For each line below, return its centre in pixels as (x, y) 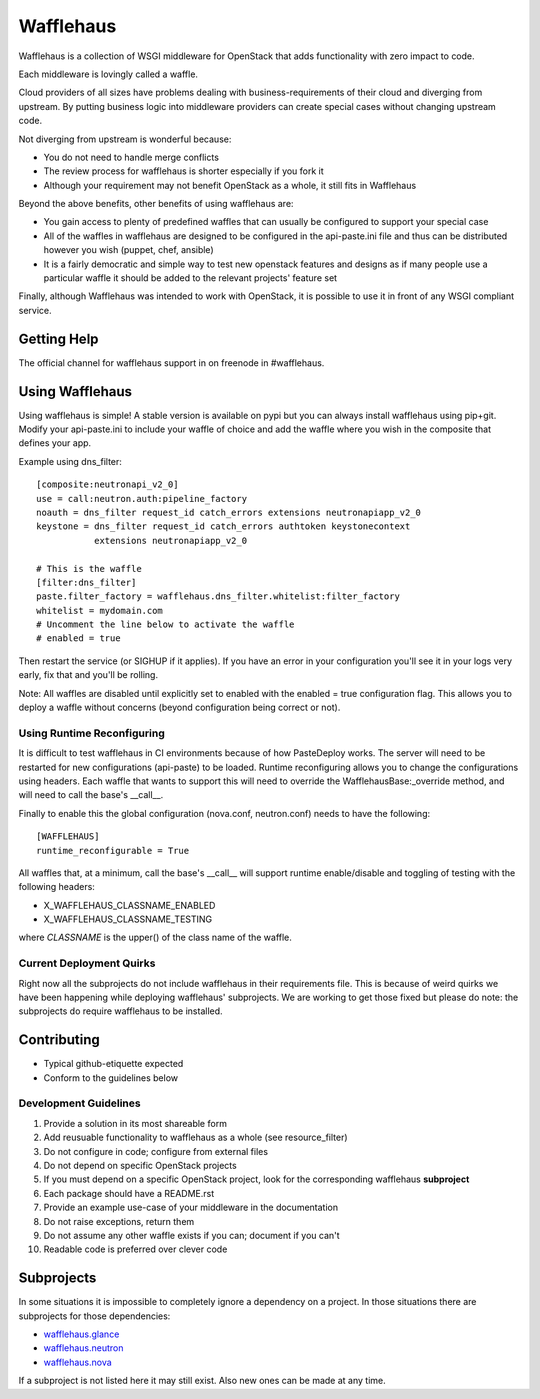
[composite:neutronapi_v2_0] (107, 484)
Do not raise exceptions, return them (119, 1221)
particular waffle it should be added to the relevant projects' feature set (190, 278)
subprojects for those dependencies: (94, 1316)
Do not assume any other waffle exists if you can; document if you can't (191, 1235)
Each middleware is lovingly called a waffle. (108, 74)
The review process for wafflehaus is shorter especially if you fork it (183, 171)
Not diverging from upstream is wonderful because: (125, 139)
